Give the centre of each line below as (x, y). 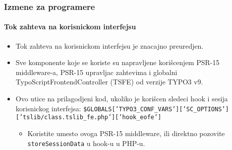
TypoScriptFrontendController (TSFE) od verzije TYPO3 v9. (109, 82)
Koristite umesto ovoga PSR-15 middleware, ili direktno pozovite (126, 133)
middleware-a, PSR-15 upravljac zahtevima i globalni (96, 72)
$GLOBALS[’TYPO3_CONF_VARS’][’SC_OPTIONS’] (156, 109)
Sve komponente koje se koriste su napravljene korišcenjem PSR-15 (117, 62)
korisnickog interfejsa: (48, 108)
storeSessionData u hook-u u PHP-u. (86, 143)
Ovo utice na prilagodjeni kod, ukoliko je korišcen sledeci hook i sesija (122, 99)
